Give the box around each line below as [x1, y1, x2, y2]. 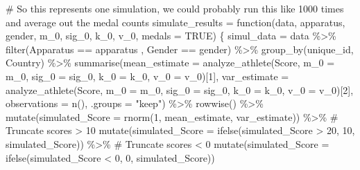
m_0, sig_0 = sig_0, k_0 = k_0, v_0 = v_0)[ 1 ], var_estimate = [6, 68, 289, 83]
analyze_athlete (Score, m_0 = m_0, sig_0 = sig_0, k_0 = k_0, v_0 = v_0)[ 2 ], [6, 82, 354, 97]
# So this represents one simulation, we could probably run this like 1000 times [6, 1, 344, 15]
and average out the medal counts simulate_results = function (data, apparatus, [6, 15, 345, 29]
